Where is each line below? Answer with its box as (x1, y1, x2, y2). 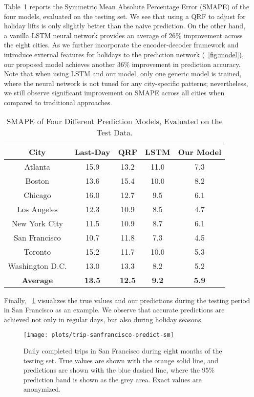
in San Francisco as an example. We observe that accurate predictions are (4, 305, 225, 315)
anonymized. (23, 384, 61, 394)
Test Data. (96, 126, 133, 138)
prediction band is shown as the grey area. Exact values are (23, 374, 202, 384)
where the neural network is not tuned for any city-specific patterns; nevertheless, (4, 78, 248, 88)
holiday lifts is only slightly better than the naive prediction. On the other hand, (4, 21, 245, 31)
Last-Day (74, 146, 110, 157)
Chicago (23, 189, 51, 200)
